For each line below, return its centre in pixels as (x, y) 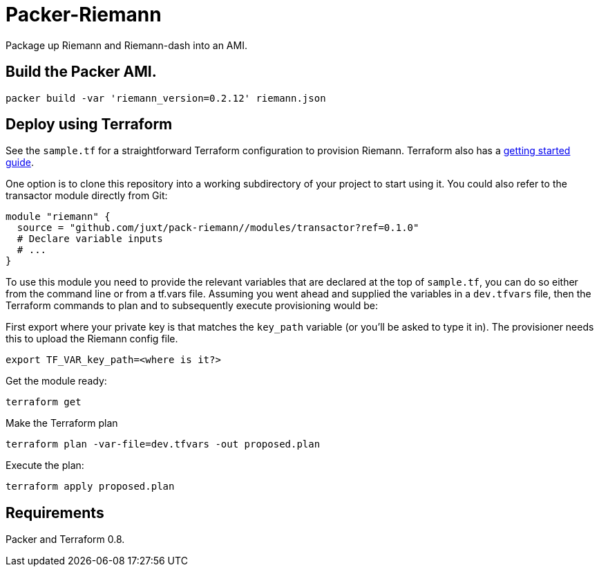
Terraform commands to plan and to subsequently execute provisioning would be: (192, 306)
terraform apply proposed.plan (90, 487)
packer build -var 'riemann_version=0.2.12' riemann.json (166, 98)
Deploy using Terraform (89, 124)
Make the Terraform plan (62, 423)
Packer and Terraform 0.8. (65, 539)
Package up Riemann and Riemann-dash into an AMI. (126, 45)
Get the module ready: (56, 381)
